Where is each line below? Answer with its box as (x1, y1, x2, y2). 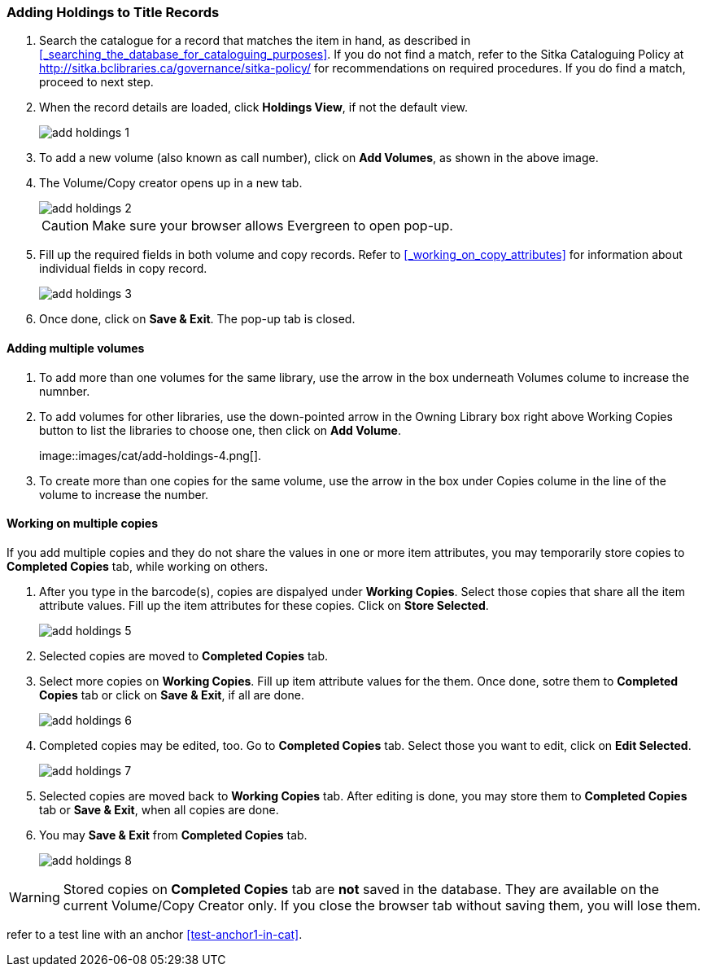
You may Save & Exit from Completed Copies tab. (39, 827, 308, 842)
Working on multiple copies (7, 516, 159, 531)
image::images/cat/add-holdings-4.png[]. (39, 448, 262, 462)
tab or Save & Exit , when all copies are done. (39, 802, 279, 817)
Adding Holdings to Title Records (7, 4, 220, 20)
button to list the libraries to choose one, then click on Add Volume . (39, 423, 401, 437)
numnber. (39, 384, 90, 398)
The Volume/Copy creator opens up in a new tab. (39, 176, 303, 191)
